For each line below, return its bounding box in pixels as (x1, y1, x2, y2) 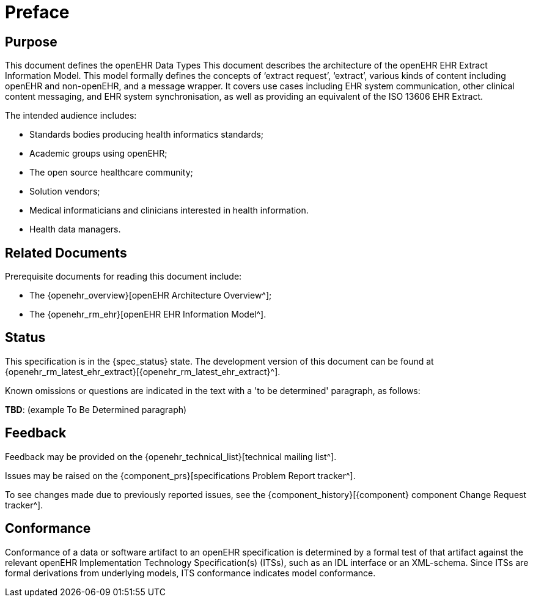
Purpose (5, 34, 57, 50)
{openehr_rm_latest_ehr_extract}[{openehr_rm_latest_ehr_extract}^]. (5, 366, 281, 377)
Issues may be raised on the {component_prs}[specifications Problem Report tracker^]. (5, 470, 356, 481)
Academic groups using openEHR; (29, 148, 167, 159)
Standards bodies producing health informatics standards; (29, 129, 263, 140)
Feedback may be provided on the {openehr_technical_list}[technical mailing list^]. (5, 451, 337, 462)
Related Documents (5, 245, 127, 261)
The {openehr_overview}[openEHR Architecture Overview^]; (29, 290, 272, 301)
